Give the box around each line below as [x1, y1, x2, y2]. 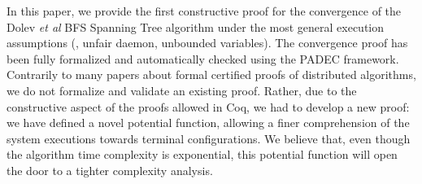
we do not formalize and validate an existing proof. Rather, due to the [7, 81, 357, 99]
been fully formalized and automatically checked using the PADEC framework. [7, 50, 399, 67]
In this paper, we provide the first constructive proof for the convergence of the [7, 2, 402, 19]
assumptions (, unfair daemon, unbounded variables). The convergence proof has [7, 34, 408, 51]
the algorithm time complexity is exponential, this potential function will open [7, 146, 398, 163]
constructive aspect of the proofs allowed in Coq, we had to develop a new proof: [7, 98, 410, 115]
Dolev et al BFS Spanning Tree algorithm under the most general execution [7, 18, 385, 35]
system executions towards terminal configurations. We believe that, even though [7, 129, 411, 147]
